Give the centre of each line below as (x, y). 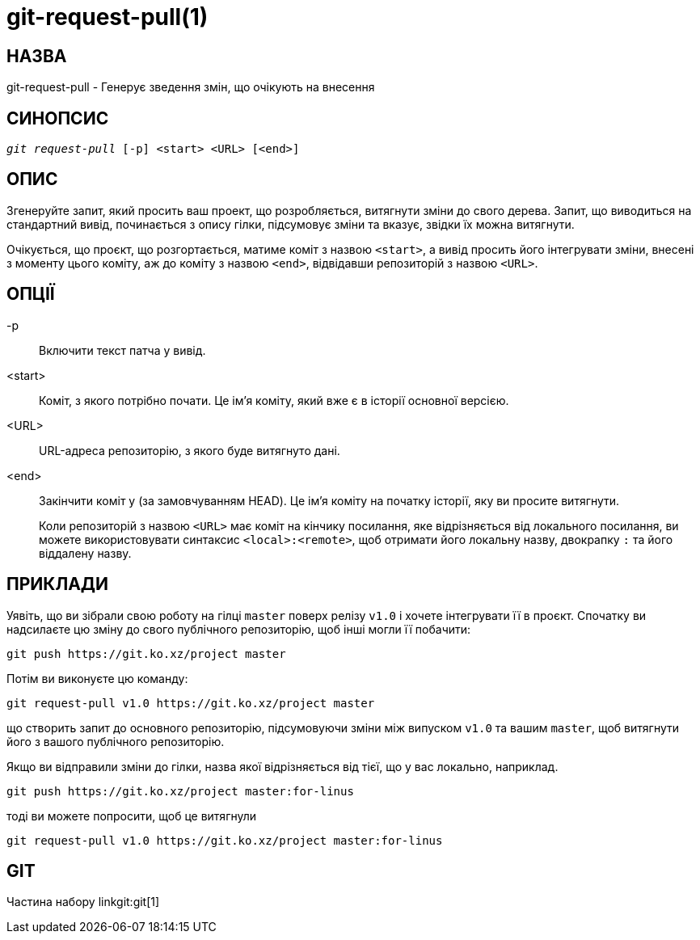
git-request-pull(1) (108, 17)
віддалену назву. (85, 553)
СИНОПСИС (58, 118)
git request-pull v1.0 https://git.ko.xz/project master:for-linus (225, 840)
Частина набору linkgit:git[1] (83, 902)
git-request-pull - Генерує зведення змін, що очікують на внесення (191, 87)
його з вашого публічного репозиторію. (116, 741)
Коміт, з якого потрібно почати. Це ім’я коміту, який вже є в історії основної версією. (274, 400)
